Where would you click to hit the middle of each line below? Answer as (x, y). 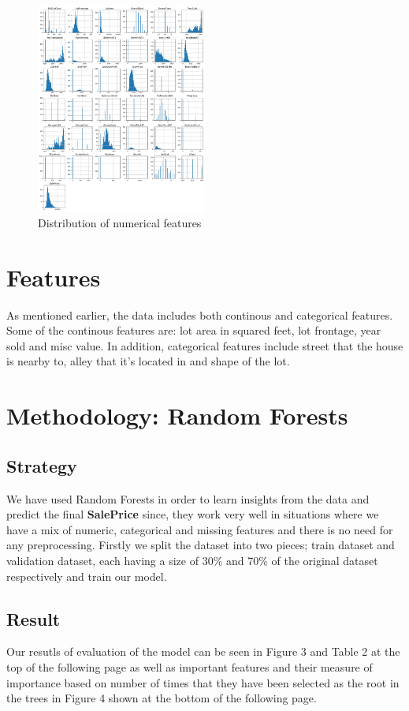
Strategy (42, 465)
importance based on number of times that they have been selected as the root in (203, 682)
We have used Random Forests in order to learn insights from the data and (188, 498)
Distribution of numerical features (120, 222)
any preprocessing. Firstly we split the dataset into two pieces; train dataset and (201, 545)
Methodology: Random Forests (177, 415)
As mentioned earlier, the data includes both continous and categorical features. (200, 314)
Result (33, 618)
